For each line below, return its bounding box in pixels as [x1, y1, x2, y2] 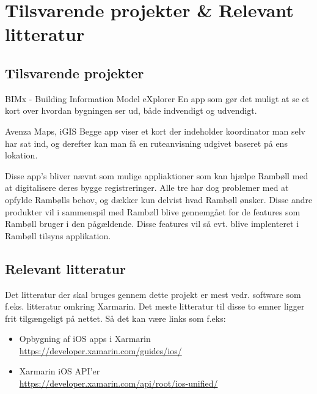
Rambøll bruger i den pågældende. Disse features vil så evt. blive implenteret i [5, 217, 299, 230]
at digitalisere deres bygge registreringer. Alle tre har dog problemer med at [5, 181, 289, 194]
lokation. [5, 149, 38, 162]
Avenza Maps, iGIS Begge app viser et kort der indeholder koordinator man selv [5, 124, 305, 137]
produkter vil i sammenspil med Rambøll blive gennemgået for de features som [5, 205, 301, 218]
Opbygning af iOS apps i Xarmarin [19, 332, 151, 345]
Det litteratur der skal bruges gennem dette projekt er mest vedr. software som [5, 288, 301, 300]
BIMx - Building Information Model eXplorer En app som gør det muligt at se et [5, 92, 310, 105]
